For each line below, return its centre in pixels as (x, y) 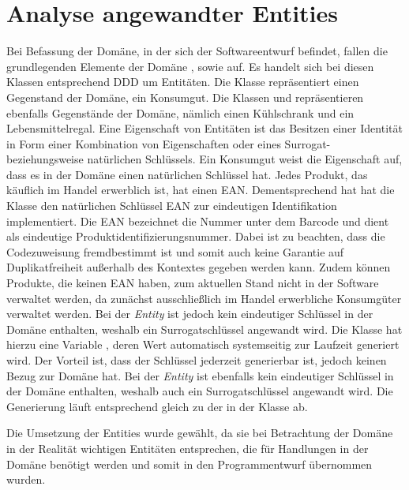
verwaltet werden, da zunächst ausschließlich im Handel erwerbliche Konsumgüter (204, 298)
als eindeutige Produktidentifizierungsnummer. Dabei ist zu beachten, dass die (196, 236)
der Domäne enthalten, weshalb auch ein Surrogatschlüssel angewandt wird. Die (200, 391)
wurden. (26, 479)
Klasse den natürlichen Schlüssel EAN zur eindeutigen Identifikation (172, 206)
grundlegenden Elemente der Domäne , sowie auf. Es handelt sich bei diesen (190, 66)
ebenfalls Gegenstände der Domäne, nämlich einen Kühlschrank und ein (180, 112)
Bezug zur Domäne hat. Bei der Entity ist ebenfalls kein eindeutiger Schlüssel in (200, 375)
